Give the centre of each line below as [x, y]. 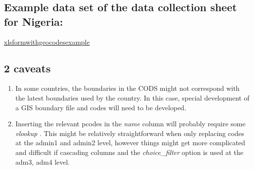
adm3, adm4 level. [43, 161]
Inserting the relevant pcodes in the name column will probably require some [130, 124]
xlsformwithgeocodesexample [47, 42]
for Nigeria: [34, 21]
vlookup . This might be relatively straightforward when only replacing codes [130, 133]
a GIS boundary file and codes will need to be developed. [101, 107]
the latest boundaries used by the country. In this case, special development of [132, 97]
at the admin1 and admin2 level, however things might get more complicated [130, 143]
